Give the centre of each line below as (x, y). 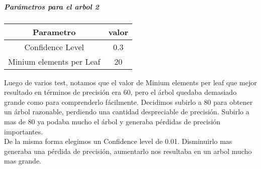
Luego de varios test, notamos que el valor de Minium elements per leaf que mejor (130, 82)
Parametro (54, 32)
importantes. (24, 131)
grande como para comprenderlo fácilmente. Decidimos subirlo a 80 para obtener (128, 102)
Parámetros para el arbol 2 (52, 6)
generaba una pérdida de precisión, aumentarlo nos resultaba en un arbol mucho (128, 151)
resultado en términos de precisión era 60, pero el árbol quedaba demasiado (120, 92)
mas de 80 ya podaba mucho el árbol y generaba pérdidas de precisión (112, 121)
